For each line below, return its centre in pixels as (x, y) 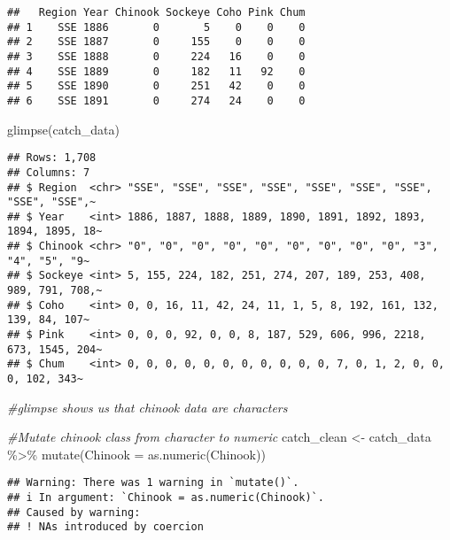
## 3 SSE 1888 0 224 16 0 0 (156, 56)
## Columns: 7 (49, 172)
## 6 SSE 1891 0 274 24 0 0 (156, 100)
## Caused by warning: (74, 512)
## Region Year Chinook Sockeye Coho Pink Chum (156, 12)
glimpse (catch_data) (63, 129)
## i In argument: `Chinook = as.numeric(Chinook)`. (166, 498)
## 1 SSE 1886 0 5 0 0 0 (156, 27)
